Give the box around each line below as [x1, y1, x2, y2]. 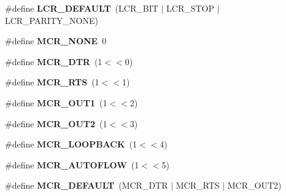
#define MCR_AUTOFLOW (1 [5, 158, 139, 171]
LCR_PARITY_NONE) [5, 14, 98, 26]
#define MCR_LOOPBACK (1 [5, 138, 137, 151]
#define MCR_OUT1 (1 [5, 96, 107, 109]
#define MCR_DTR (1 [5, 55, 102, 68]
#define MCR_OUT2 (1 [5, 117, 107, 130]
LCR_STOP [166, 2, 215, 14]
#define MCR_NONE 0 [5, 34, 107, 47]
